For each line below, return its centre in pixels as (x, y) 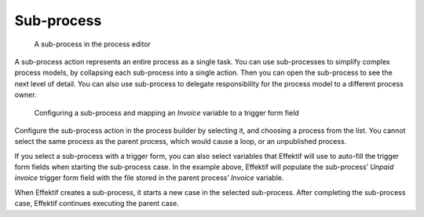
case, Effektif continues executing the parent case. (97, 204)
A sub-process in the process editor (92, 44)
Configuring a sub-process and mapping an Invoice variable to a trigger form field (167, 112)
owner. (26, 95)
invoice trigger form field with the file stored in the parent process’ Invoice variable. (149, 178)
